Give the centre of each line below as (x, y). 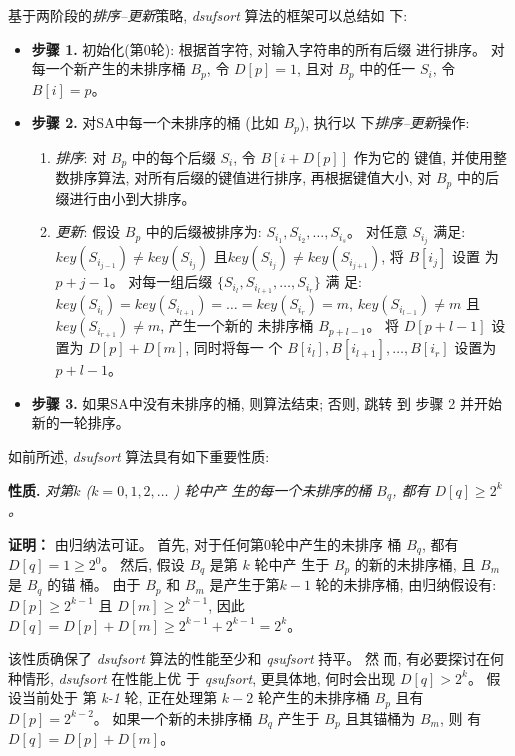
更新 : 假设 (88, 231)
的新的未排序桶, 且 (415, 564)
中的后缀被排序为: (203, 231)
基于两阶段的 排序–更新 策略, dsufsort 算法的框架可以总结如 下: (208, 15)
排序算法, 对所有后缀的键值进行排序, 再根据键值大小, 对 (250, 177)
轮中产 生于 (292, 564)
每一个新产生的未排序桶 (108, 68)
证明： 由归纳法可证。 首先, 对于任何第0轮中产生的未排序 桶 (205, 543)
